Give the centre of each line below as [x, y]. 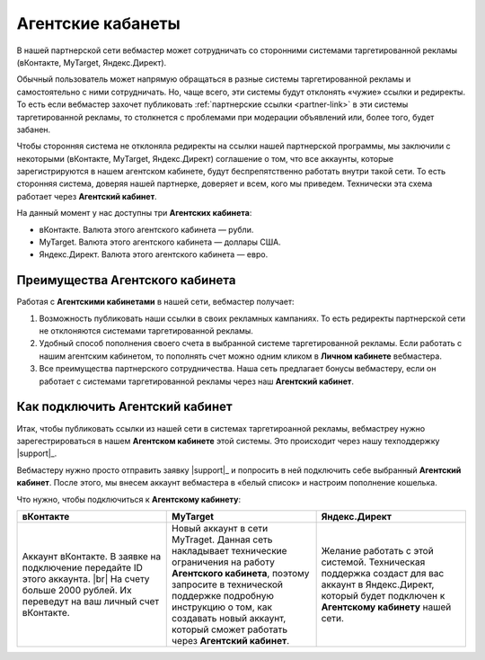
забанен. [34, 129]
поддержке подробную [223, 595]
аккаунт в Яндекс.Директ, [378, 584]
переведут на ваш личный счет [91, 601]
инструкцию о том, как [222, 607]
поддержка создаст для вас [383, 573]
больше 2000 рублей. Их [77, 590]
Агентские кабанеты [99, 23]
